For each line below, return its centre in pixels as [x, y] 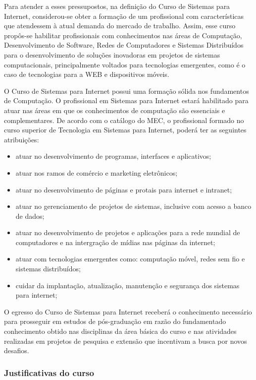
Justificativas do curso [49, 372]
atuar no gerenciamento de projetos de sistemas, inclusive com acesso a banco [133, 206]
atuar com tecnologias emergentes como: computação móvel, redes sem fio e [130, 259]
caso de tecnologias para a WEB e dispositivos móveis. [87, 74]
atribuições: [22, 139]
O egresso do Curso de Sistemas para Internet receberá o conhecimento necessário [128, 311]
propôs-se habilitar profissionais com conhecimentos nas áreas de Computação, [123, 35]
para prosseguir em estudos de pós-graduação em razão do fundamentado [115, 321]
